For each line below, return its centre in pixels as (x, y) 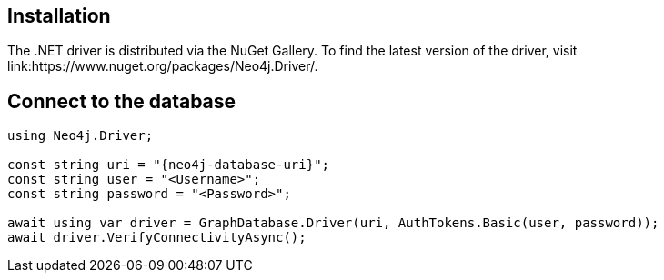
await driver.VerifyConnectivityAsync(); (157, 238)
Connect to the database (122, 101)
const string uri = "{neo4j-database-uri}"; (169, 165)
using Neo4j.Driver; (80, 136)
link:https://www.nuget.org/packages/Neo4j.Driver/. (163, 66)
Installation (59, 16)
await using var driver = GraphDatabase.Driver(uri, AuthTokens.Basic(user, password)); (333, 223)
